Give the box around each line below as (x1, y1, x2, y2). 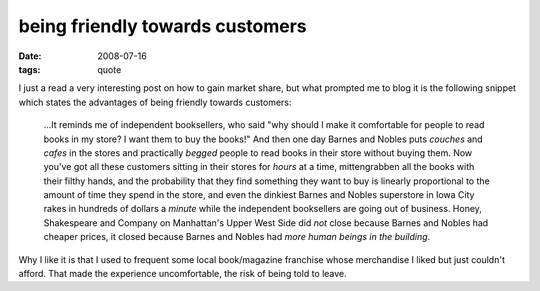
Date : (18, 50, 42, 62)
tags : (18, 63, 41, 75)
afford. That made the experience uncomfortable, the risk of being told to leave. (18, 268, 347, 280)
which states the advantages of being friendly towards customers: (18, 96, 292, 108)
